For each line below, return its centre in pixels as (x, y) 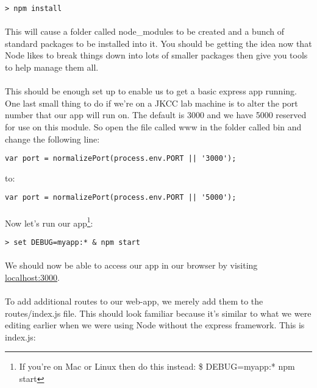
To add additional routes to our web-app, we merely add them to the (134, 301)
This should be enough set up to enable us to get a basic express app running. (151, 91)
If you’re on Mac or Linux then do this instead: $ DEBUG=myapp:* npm (157, 366)
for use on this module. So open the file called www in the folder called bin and (153, 127)
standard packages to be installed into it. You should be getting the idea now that (158, 43)
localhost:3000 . (32, 277)
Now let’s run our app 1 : (49, 222)
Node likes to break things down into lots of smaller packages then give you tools (156, 55)
